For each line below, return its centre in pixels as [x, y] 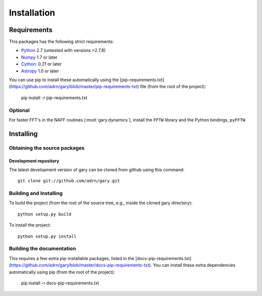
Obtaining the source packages [47, 148]
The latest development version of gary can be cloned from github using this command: [97, 170]
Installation [32, 13]
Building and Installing [36, 193]
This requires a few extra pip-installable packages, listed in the [72, 258]
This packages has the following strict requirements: [61, 42]
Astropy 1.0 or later [40, 71]
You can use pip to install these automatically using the [64, 80]
